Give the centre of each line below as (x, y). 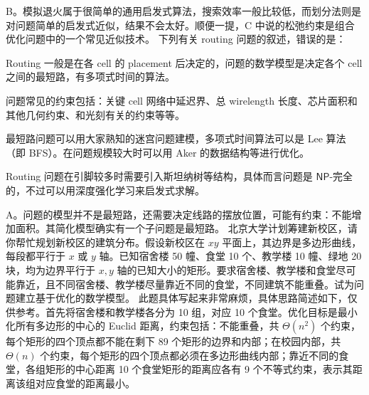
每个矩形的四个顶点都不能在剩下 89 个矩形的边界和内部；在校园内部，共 (173, 341)
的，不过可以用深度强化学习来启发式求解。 (105, 190)
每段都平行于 (36, 256)
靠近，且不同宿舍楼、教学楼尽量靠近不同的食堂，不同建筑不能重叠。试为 (184, 284)
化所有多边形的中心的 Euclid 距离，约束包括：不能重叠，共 (143, 326)
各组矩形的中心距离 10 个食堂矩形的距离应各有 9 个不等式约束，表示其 (189, 369)
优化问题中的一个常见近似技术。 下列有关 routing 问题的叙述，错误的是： (176, 39)
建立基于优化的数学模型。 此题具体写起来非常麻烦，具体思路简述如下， (181, 298)
